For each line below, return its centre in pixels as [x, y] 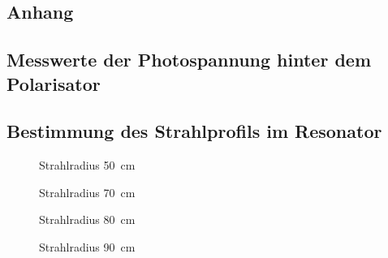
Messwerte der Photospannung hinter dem [189, 60]
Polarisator [54, 83]
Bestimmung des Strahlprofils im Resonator [194, 131]
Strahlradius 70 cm [87, 192]
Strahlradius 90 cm [87, 246]
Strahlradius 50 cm [87, 165]
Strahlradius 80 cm [87, 219]
